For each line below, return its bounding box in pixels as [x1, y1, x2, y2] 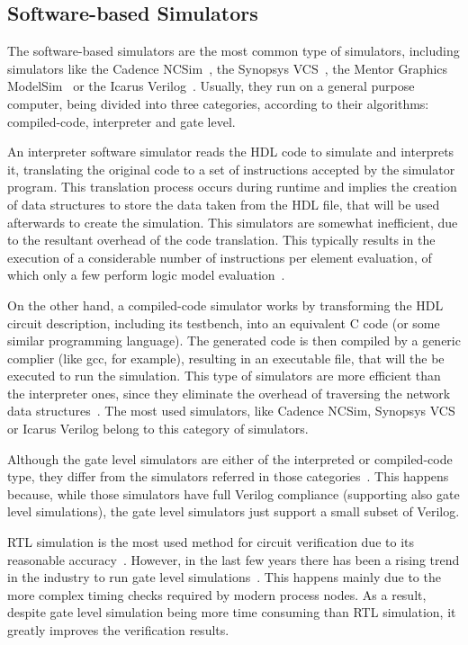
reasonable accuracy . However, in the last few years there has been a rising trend [7, 550, 460, 569]
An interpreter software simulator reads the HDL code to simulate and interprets [7, 142, 454, 161]
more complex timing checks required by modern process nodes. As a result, [7, 585, 427, 604]
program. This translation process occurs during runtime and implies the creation [7, 177, 457, 196]
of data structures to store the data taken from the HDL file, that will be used [7, 194, 440, 213]
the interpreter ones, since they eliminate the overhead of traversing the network [7, 383, 451, 402]
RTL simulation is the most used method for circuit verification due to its [7, 533, 414, 551]
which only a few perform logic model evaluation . [7, 265, 285, 284]
